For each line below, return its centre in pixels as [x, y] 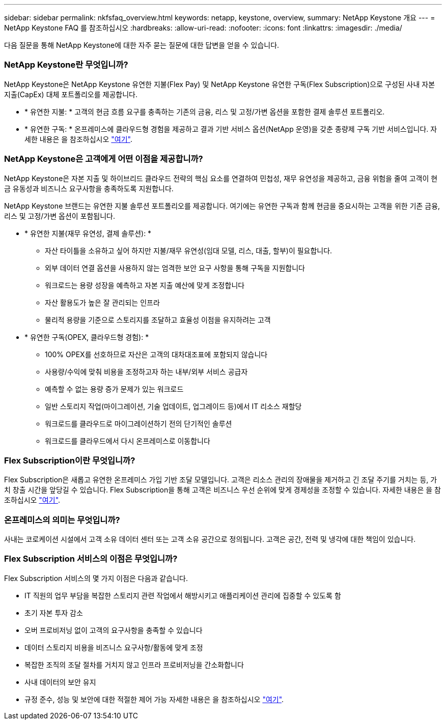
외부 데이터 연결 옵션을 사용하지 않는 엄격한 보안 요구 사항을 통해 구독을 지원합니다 [175, 268]
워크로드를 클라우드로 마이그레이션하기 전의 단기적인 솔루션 [138, 423]
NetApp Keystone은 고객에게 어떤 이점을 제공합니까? [104, 159]
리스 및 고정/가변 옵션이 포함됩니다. [60, 216]
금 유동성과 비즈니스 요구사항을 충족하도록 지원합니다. [89, 188]
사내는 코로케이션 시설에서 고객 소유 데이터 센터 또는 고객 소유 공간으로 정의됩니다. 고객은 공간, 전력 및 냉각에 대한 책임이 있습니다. [210, 539]
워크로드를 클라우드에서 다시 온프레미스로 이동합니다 [128, 441]
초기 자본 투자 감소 [54, 613]
